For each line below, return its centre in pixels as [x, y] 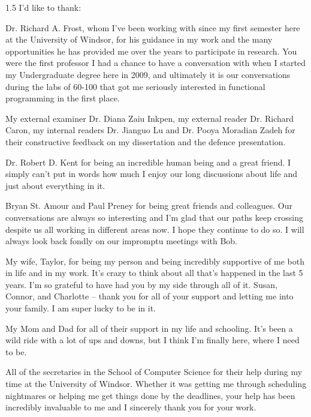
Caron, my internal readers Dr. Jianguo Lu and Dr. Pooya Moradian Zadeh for [150, 130]
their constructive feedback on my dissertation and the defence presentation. [146, 141]
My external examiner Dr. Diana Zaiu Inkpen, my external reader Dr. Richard [150, 118]
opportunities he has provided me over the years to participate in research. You [151, 51]
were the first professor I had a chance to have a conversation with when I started [156, 63]
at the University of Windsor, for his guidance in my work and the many [139, 39]
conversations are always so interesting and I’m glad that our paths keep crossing [154, 217]
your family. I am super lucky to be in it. [81, 308]
